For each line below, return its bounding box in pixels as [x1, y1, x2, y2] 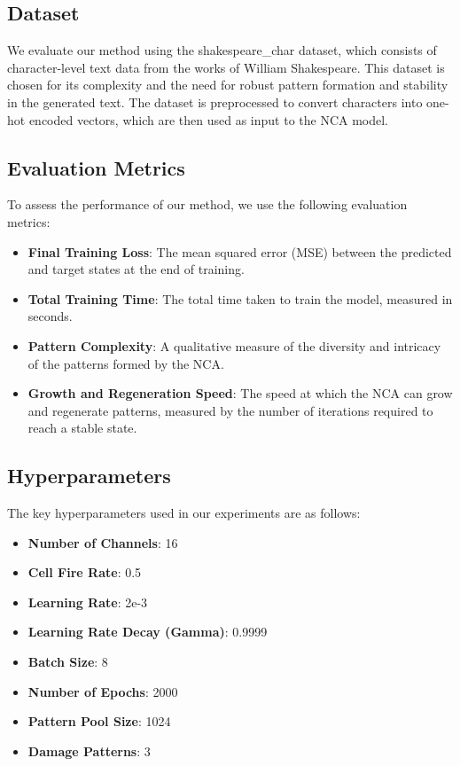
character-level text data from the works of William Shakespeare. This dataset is [7, 58, 445, 76]
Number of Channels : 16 [27, 533, 178, 551]
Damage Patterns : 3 [27, 741, 151, 760]
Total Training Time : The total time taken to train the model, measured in [27, 289, 453, 308]
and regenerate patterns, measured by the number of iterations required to [27, 401, 433, 419]
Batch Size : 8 [27, 653, 108, 671]
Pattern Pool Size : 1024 [27, 712, 171, 731]
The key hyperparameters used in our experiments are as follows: [7, 504, 361, 522]
